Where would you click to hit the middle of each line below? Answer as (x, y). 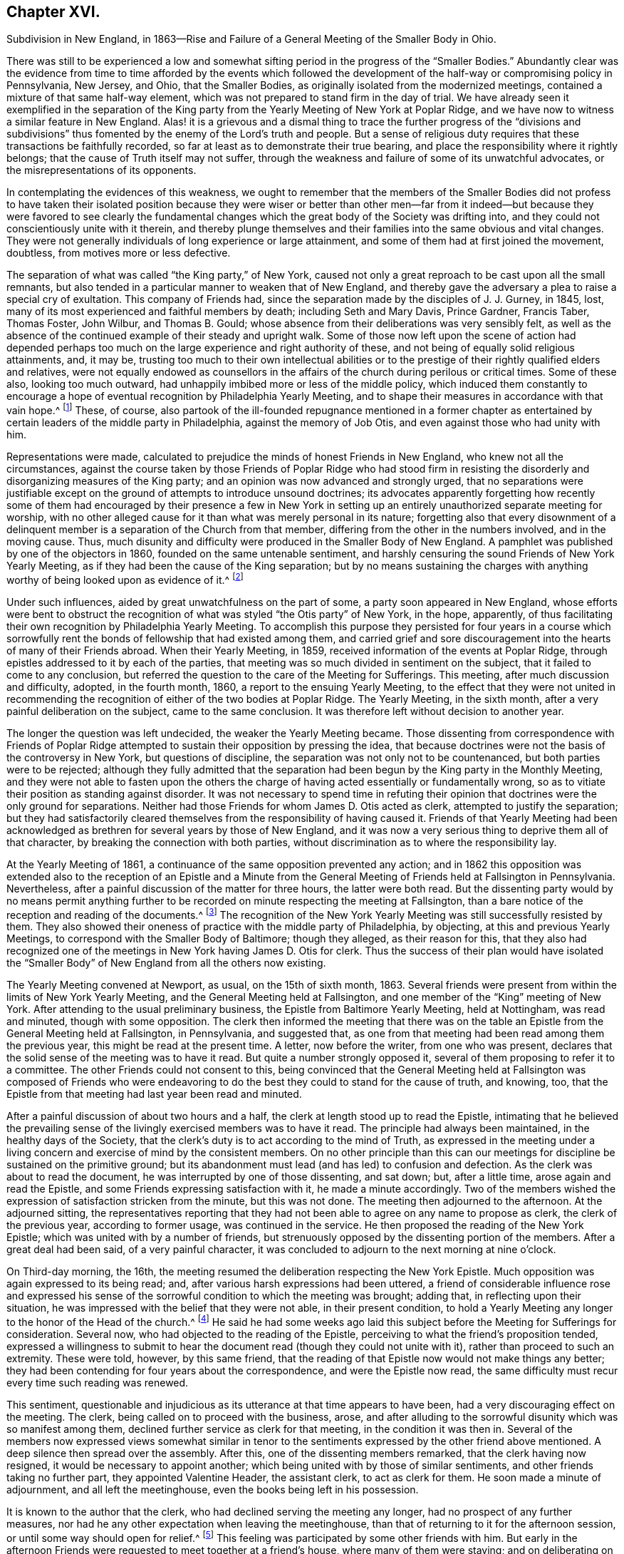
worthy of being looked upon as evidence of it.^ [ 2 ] (125, 579)
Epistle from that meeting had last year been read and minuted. (154, 1094)
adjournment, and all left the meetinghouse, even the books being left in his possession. (213, 1490)
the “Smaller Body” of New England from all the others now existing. (166, 963)
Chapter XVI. (53, 12)
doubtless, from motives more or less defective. (119, 253)
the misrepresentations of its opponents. (102, 170)
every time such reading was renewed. (98, 1383)
